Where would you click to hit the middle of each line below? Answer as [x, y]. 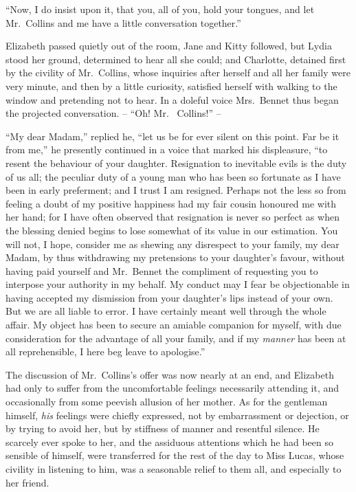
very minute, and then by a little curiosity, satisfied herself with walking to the [171, 86]
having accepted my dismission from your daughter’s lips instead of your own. [169, 297]
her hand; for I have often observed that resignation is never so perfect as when [173, 217]
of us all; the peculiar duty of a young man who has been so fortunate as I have [173, 176]
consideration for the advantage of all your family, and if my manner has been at [176, 338]
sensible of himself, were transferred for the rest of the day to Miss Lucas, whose [175, 455]
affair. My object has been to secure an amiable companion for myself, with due [174, 325]
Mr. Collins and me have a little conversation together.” [123, 22]
